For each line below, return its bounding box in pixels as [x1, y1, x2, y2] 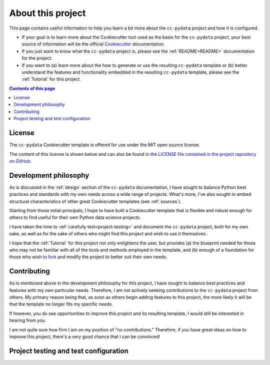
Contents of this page [9, 85, 55, 91]
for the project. [21, 55, 52, 61]
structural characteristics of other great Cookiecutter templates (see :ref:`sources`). [9, 198, 182, 204]
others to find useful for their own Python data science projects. [9, 214, 141, 220]
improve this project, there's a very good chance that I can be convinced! [9, 333, 160, 339]
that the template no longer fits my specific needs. [9, 301, 113, 307]
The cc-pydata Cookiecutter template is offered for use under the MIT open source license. [9, 142, 200, 148]
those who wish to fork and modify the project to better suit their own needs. [9, 254, 167, 260]
